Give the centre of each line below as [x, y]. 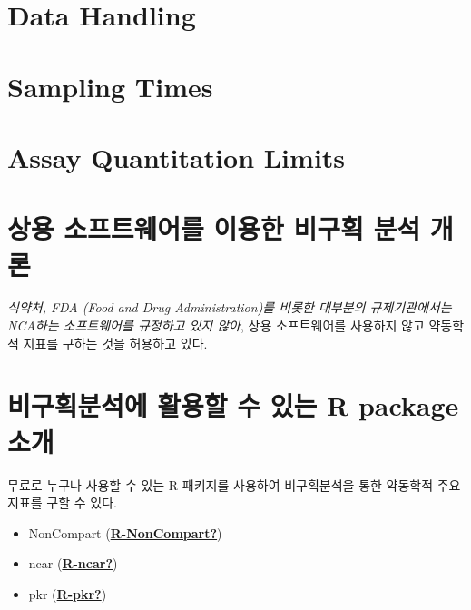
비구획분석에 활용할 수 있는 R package [233, 405]
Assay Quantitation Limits [177, 157]
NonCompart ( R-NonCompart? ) [125, 532]
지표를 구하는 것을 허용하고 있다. [115, 343]
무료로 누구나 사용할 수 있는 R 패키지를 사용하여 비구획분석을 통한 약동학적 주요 [234, 484]
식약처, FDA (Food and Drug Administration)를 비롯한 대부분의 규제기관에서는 [230, 307]
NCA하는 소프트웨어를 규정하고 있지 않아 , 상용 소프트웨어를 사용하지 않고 [216, 325]
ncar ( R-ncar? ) [73, 563]
